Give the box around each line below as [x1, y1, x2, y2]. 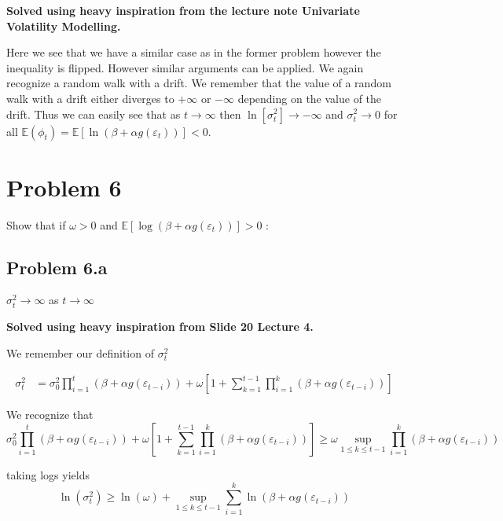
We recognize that [6, 406, 94, 423]
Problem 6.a [6, 255, 108, 279]
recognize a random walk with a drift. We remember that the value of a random [6, 75, 391, 91]
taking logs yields [6, 466, 90, 482]
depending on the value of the [237, 90, 382, 106]
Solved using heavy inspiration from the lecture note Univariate [6, 2, 360, 18]
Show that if [6, 216, 66, 233]
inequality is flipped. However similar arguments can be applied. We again [6, 59, 364, 75]
